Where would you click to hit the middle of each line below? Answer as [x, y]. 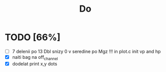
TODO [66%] [33, 37]
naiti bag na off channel [35, 58]
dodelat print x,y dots [34, 63]
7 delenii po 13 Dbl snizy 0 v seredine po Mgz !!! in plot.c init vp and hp [87, 51]
